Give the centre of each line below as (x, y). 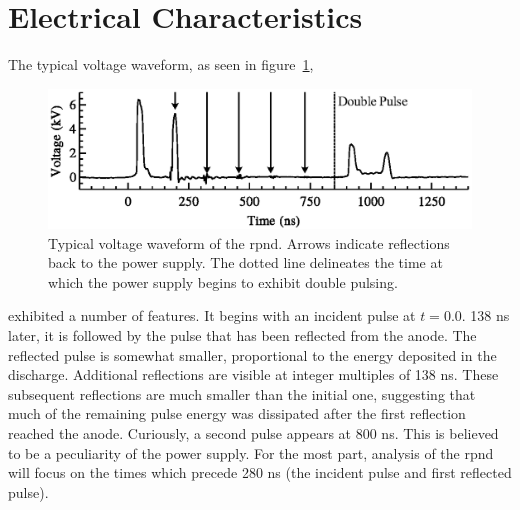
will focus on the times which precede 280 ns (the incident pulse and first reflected (260, 472)
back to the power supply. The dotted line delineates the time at (245, 262)
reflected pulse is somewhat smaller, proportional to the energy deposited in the (252, 354)
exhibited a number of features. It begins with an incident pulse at (212, 315)
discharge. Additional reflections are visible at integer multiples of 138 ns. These (253, 374)
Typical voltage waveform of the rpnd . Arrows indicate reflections (249, 242)
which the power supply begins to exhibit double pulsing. (223, 281)
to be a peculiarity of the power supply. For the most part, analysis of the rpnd (251, 452)
